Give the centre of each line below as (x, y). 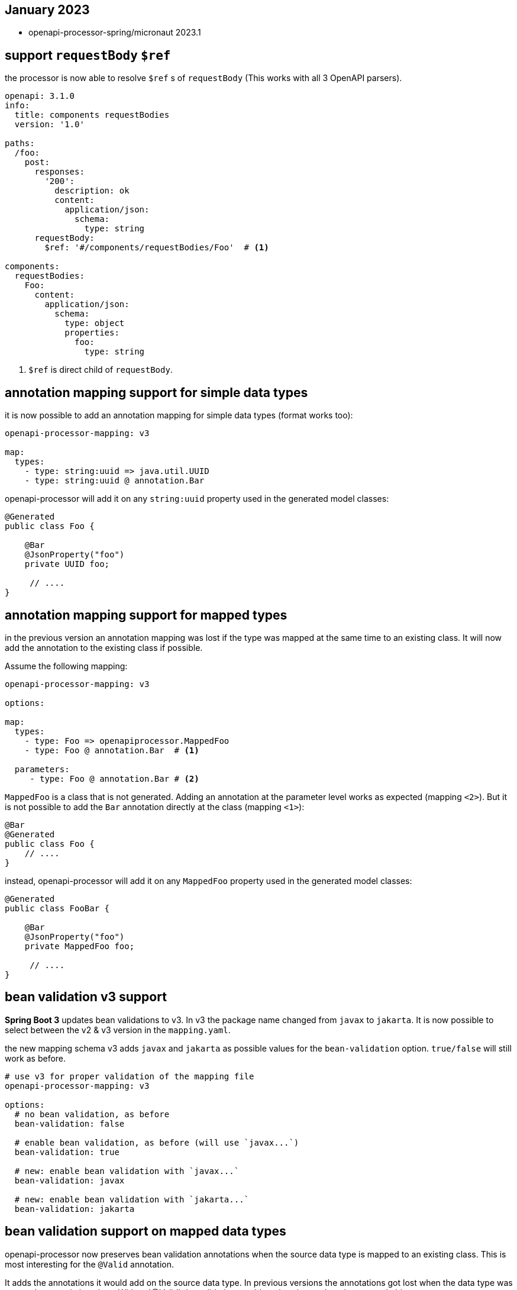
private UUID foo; (67, 564)
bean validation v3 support (86, 997)
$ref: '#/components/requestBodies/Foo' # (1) (157, 248)
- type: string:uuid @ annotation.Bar (114, 481)
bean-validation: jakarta (75, 1209)
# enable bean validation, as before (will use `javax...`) (157, 1142)
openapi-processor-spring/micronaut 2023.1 (115, 33)
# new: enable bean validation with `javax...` (127, 1171)
